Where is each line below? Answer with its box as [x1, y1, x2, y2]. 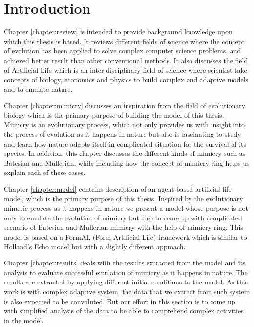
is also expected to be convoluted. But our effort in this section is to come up [4, 296, 235, 306]
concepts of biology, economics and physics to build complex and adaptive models [4, 74, 249, 85]
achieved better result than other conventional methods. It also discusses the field [4, 55, 248, 65]
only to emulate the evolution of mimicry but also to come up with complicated [4, 212, 242, 222]
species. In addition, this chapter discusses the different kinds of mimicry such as [4, 148, 246, 158]
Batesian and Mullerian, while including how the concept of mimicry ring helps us [4, 157, 250, 168]
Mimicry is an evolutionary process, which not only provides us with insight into [4, 119, 245, 130]
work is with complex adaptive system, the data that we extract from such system [4, 286, 250, 296]
